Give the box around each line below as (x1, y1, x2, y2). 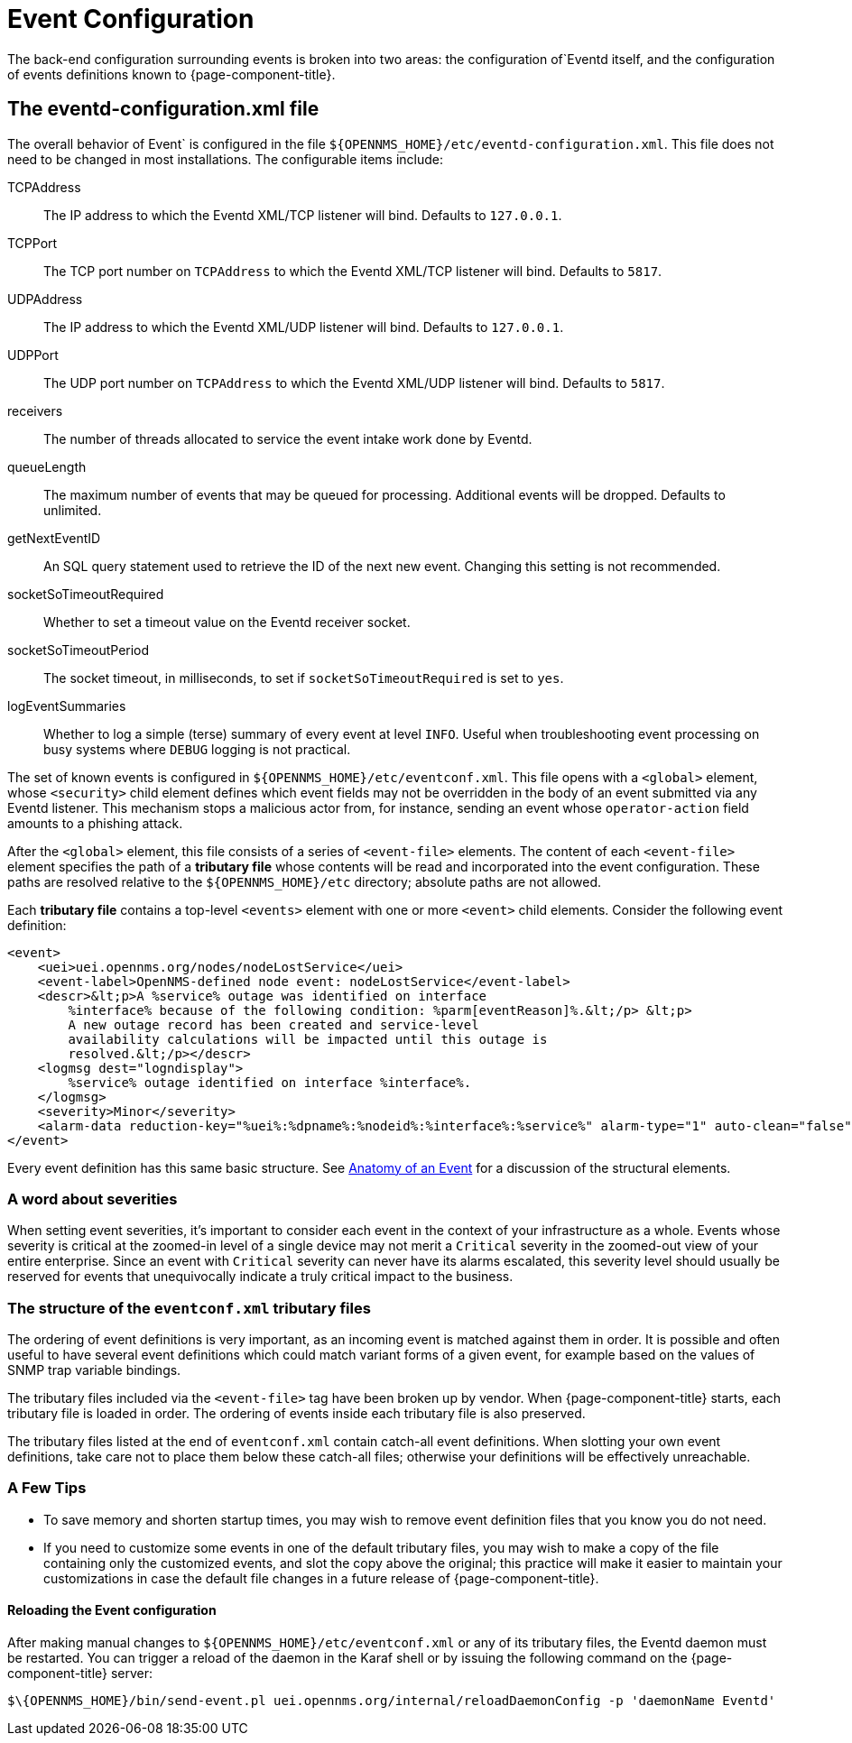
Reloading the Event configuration (7, 1602, 217, 1618)
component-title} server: (7, 1665, 153, 1682)
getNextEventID (7, 530, 101, 546)
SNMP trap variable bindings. (7, 1362, 181, 1379)
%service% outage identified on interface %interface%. (68, 1074, 472, 1090)
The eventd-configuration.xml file (7, 97, 319, 121)
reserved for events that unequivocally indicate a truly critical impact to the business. (7, 1268, 514, 1285)
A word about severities (7, 1189, 178, 1208)
